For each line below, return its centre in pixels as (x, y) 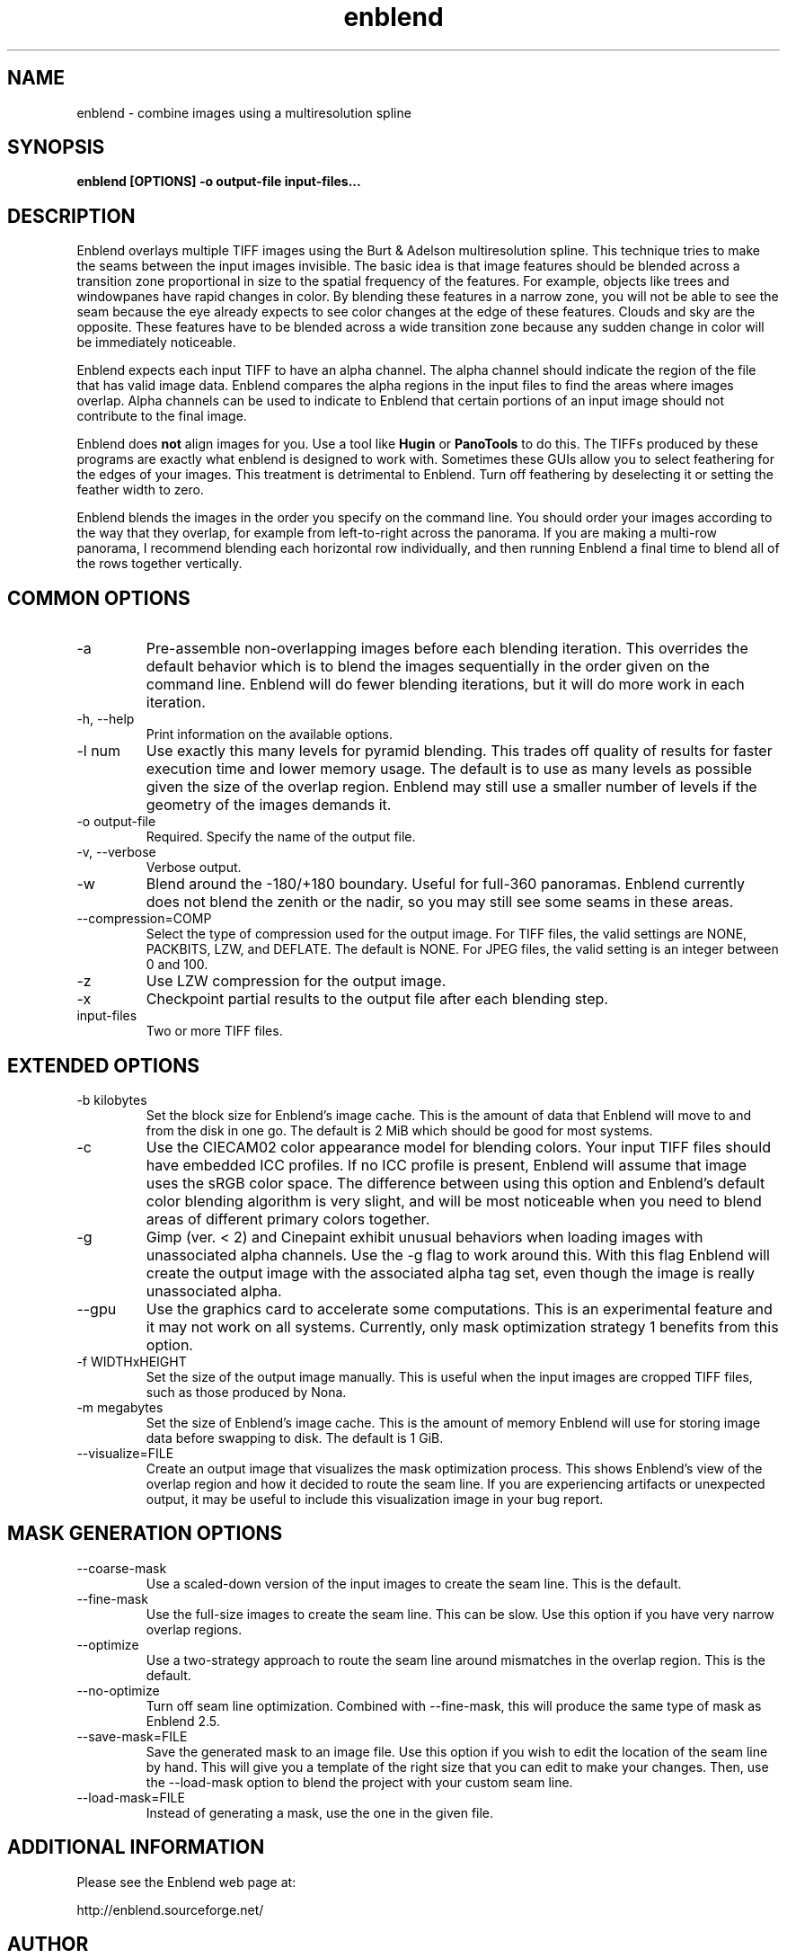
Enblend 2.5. (183, 1721)
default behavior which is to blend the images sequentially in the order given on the (428, 667)
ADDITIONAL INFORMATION (136, 1847)
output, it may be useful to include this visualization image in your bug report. (375, 1499)
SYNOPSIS (56, 147)
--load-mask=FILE (131, 1797)
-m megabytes (120, 1407)
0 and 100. (177, 965)
